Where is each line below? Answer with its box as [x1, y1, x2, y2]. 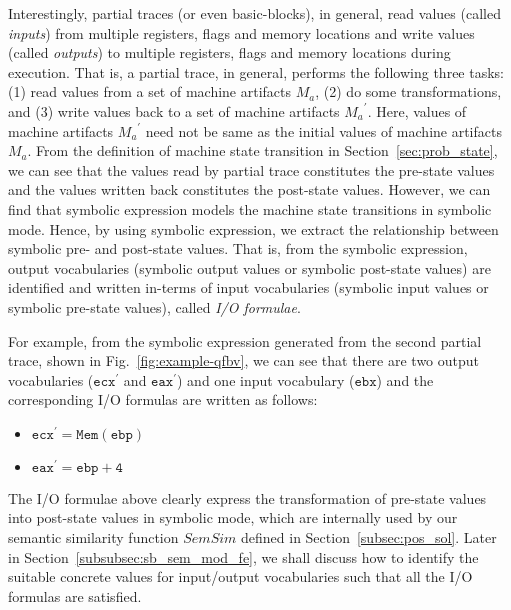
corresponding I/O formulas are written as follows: [8, 389, 318, 410]
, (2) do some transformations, [315, 81, 502, 102]
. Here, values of [367, 100, 467, 121]
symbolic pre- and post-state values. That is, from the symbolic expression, [8, 238, 468, 259]
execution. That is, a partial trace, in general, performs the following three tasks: [8, 61, 504, 82]
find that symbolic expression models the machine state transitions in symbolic [8, 198, 492, 219]
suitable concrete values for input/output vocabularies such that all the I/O [8, 566, 473, 587]
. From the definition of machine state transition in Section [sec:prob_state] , [27, 140, 498, 161]
